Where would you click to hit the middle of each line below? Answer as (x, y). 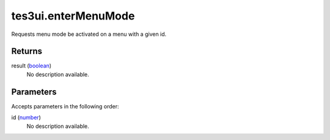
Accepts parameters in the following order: (65, 106)
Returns (27, 51)
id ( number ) (26, 117)
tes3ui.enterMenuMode (73, 16)
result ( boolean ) (31, 66)
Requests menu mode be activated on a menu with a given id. (89, 34)
